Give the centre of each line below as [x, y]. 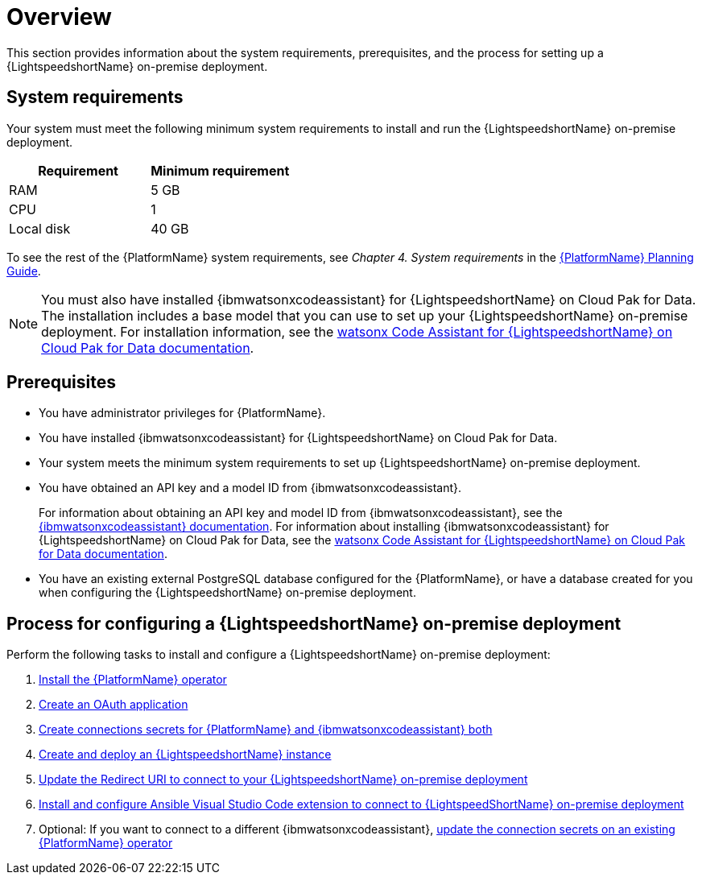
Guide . [24, 271]
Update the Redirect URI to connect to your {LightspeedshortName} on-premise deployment [283, 780]
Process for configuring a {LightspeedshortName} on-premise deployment [314, 623]
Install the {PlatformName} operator [133, 680]
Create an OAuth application [114, 705]
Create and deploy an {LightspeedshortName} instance [185, 755]
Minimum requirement [220, 170]
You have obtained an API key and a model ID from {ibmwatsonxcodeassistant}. [250, 488]
